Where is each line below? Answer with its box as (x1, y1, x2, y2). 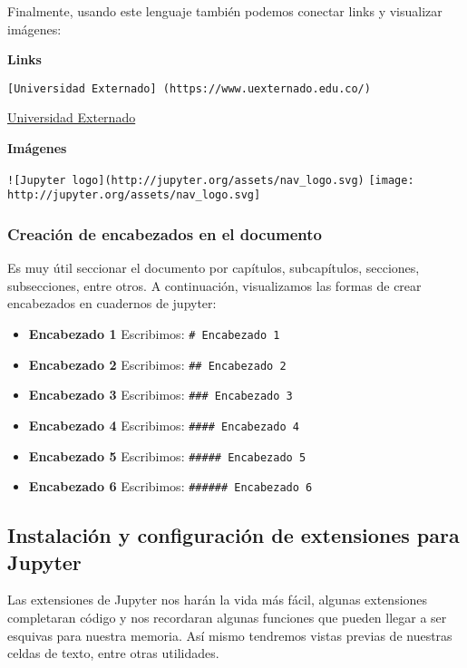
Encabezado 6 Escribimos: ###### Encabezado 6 (28, 477, 313, 496)
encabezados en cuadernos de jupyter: (7, 294, 217, 313)
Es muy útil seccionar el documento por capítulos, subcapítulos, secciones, (7, 258, 420, 277)
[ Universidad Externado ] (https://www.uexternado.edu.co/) (7, 82, 371, 95)
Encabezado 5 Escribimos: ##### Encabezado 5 (28, 446, 306, 465)
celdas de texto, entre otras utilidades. (7, 644, 219, 663)
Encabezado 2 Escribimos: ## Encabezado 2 (28, 354, 287, 373)
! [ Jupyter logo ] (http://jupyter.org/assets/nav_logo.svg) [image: (7, 173, 414, 187)
